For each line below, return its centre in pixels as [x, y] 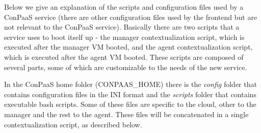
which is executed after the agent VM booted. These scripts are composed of [124, 57]
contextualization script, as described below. [73, 124]
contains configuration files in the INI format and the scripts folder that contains [130, 94]
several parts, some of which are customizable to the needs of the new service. [126, 67]
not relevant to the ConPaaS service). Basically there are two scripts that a [122, 27]
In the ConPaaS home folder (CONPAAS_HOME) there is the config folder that [130, 84]
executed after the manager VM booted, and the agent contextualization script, [128, 47]
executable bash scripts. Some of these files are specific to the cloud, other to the [130, 104]
